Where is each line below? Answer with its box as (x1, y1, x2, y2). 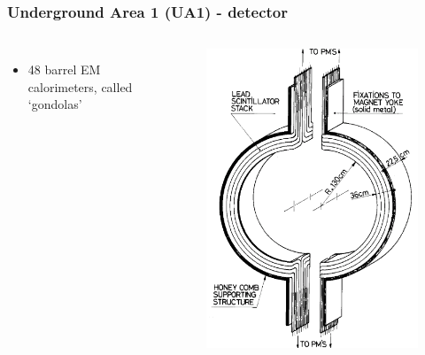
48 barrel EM (27, 60, 101, 79)
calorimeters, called (27, 77, 133, 96)
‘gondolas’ (27, 95, 82, 113)
